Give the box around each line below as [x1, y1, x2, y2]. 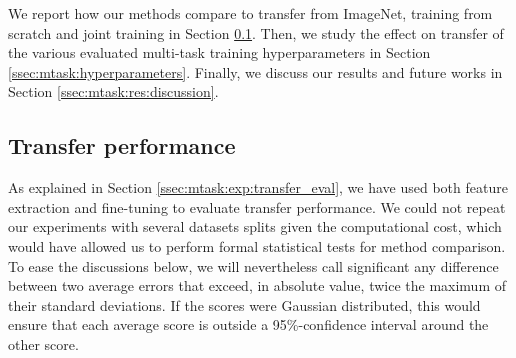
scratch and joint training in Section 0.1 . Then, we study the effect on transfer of [8, 22, 504, 43]
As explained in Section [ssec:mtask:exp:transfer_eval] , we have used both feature [8, 177, 508, 198]
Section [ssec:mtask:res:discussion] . [8, 81, 219, 102]
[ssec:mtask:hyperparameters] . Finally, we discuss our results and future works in [8, 61, 503, 82]
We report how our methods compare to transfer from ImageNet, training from [8, 3, 493, 23]
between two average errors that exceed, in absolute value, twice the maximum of [8, 275, 507, 296]
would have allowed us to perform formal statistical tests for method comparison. [8, 235, 506, 256]
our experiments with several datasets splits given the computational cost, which [8, 216, 502, 237]
